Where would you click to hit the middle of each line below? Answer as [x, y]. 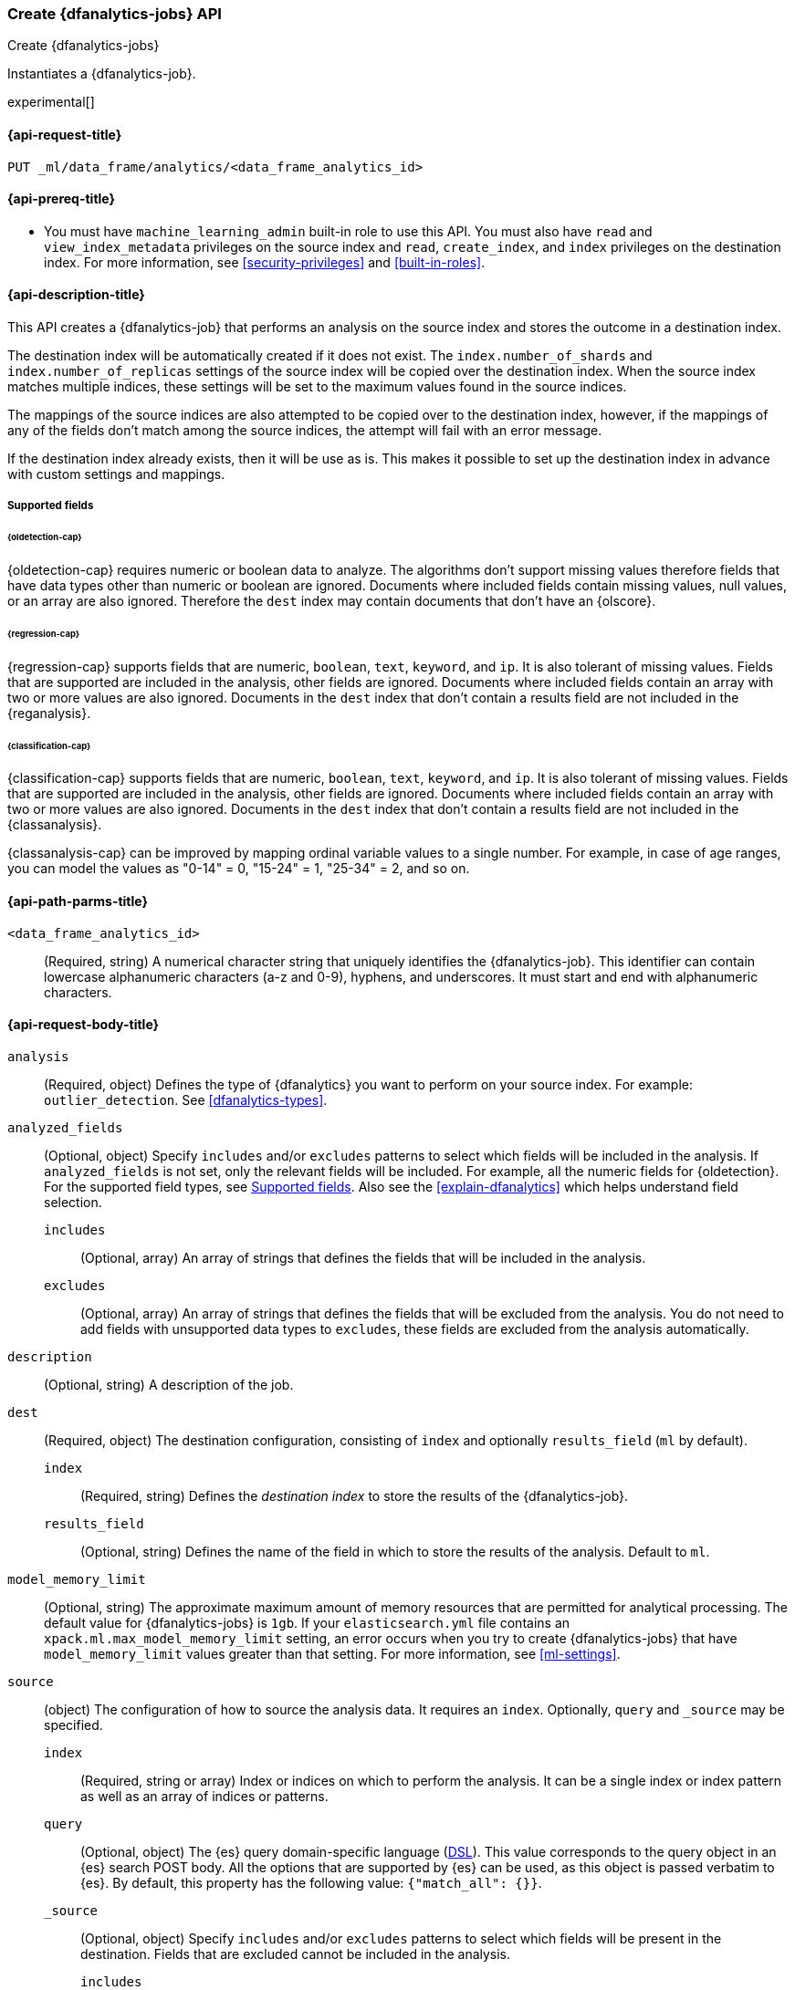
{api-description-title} [76, 295]
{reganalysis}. [49, 713]
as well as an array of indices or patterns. [204, 1796]
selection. [73, 1202]
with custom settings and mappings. [116, 474]
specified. [73, 1724]
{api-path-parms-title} [78, 901]
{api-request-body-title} [84, 1025]
